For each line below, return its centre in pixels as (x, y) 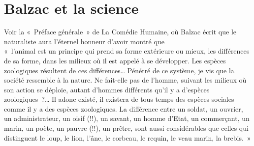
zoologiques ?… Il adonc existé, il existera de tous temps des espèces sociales (119, 99)
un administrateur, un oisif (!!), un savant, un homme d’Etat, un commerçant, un (127, 118)
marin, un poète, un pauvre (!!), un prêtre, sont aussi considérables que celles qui (126, 128)
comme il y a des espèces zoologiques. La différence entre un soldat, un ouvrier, (124, 108)
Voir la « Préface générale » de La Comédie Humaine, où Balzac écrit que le (120, 32)
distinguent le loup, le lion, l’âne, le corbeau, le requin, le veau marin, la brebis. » (127, 137)
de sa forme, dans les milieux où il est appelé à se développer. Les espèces (115, 60)
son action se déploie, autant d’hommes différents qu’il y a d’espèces (107, 89)
